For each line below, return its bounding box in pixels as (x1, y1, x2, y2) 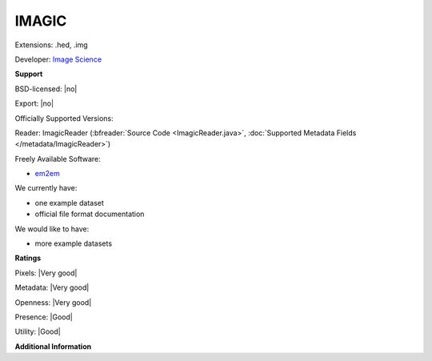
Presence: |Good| (14, 312, 74, 322)
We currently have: (14, 183, 78, 193)
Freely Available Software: (14, 154, 101, 163)
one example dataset (34, 198, 104, 207)
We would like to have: (14, 224, 90, 234)
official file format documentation (34, 209, 145, 219)
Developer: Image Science (14, 54, 102, 64)
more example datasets (34, 239, 112, 248)
